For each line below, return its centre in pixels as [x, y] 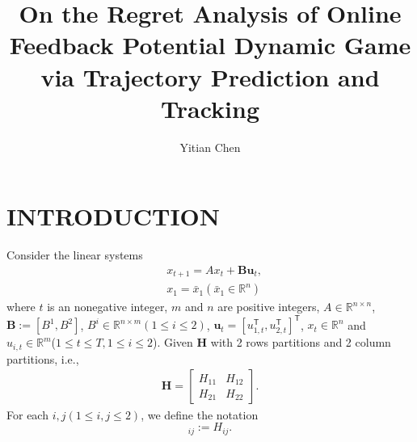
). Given [173, 342]
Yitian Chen [210, 147]
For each [27, 414]
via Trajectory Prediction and [210, 76]
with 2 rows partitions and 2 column [301, 342]
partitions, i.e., [43, 358]
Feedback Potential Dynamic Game [210, 45]
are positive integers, [269, 307]
